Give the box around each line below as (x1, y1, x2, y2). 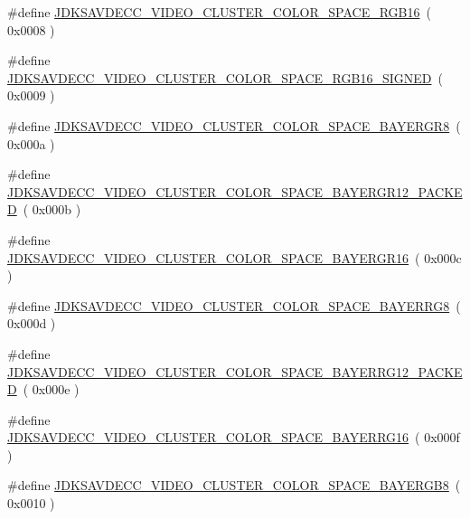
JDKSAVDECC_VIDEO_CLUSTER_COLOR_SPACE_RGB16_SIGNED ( (7, 68, 443, 87)
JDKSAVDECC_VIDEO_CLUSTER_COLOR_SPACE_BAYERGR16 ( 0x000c (7, 248, 462, 267)
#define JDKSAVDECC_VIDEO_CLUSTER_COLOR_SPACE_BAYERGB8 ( (7, 476, 461, 495)
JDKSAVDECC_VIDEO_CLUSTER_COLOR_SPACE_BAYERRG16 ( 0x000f (7, 428, 460, 447)
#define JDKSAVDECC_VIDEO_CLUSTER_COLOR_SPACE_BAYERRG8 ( (7, 296, 461, 315)
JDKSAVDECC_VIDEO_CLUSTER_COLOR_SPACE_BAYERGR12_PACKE (7, 182, 463, 201)
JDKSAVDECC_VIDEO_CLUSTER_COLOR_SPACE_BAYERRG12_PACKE (7, 362, 463, 381)
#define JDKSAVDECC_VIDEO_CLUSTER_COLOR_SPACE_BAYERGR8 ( (7, 116, 461, 135)
